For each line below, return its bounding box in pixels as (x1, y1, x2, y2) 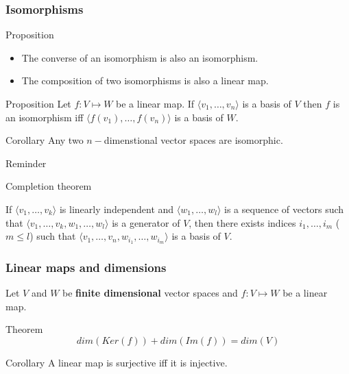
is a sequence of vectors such (224, 201, 344, 216)
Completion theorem (5, 179, 92, 193)
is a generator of (112, 215, 180, 229)
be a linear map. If (116, 97, 195, 110)
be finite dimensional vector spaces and (62, 286, 238, 300)
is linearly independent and (59, 201, 174, 216)
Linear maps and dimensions (5, 258, 167, 275)
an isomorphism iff (5, 110, 84, 124)
